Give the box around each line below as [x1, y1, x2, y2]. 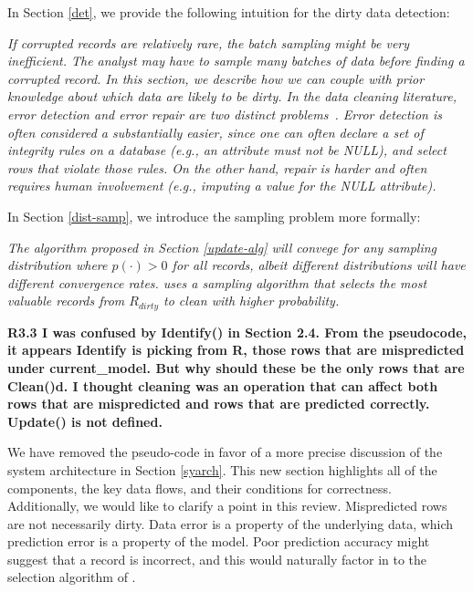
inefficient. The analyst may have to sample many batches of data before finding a [7, 51, 465, 70]
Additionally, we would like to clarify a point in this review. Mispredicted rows [7, 496, 447, 515]
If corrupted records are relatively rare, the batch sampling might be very [7, 33, 410, 52]
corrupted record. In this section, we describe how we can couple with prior [7, 68, 425, 88]
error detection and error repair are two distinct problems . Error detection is [7, 104, 442, 123]
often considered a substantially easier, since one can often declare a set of [7, 122, 424, 141]
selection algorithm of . [7, 567, 136, 587]
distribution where [7, 255, 108, 275]
